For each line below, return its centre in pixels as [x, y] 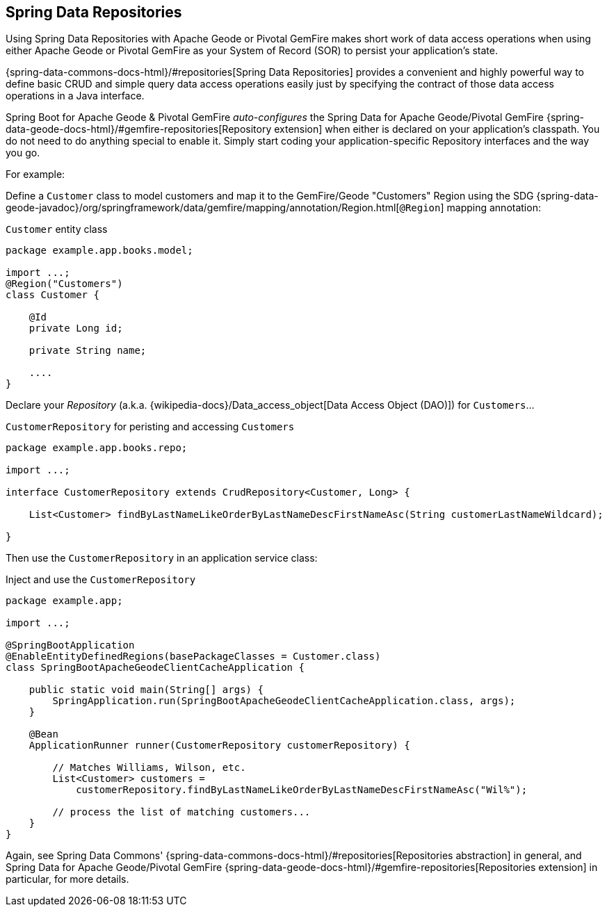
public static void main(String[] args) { [146, 690]
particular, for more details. [67, 879]
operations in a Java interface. [75, 96]
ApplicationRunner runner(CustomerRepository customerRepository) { [219, 746]
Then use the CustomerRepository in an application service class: [162, 558]
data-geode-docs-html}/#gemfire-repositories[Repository [139, 129]
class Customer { [52, 295]
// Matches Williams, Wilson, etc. [149, 768]
